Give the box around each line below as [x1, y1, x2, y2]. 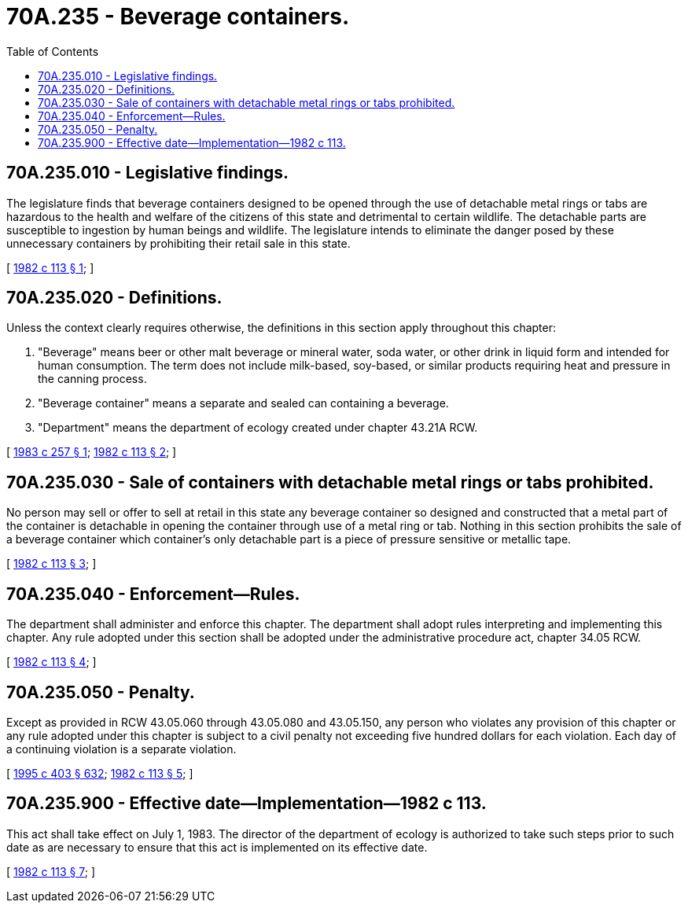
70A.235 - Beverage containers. [6, 3, 350, 30]
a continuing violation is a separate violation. [6, 742, 237, 756]
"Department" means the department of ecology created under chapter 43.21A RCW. [38, 421, 478, 435]
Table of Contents [6, 44, 99, 58]
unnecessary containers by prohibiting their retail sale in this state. [6, 236, 351, 250]
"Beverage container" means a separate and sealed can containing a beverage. [38, 396, 449, 410]
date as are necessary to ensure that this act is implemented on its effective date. [6, 840, 428, 854]
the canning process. [38, 372, 147, 386]
